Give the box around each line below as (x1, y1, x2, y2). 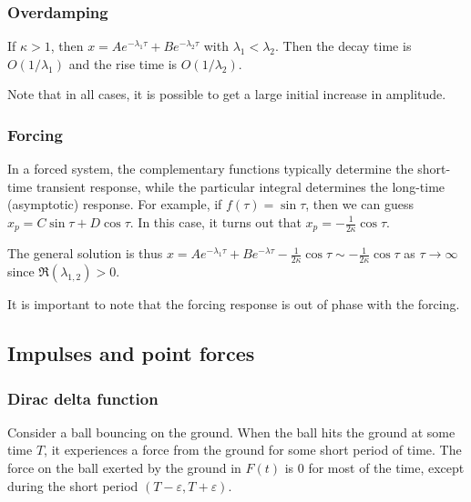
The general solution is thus (7, 244, 163, 263)
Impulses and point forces (7, 339, 255, 367)
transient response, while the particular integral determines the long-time (36, 176, 445, 196)
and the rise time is (68, 54, 178, 73)
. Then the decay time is (275, 36, 412, 55)
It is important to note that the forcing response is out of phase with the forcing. (7, 295, 460, 314)
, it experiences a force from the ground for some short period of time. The (44, 440, 462, 459)
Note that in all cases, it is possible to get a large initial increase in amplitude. (7, 85, 446, 104)
